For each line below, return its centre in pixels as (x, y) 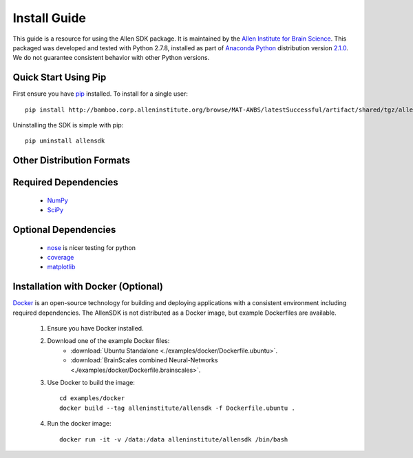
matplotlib (61, 267)
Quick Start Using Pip (60, 77)
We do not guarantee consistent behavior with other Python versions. (111, 58)
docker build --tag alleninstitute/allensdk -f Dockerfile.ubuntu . (177, 408)
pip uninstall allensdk (65, 141)
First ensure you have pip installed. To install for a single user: (100, 94)
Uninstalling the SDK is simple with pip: (68, 125)
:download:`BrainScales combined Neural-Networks (144, 360)
